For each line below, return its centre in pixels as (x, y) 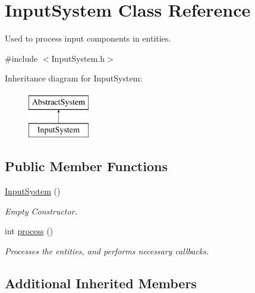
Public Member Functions (86, 166)
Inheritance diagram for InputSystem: (74, 78)
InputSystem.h (78, 58)
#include (21, 58)
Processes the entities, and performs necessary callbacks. (107, 251)
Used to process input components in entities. (88, 38)
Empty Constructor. (41, 211)
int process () (29, 231)
